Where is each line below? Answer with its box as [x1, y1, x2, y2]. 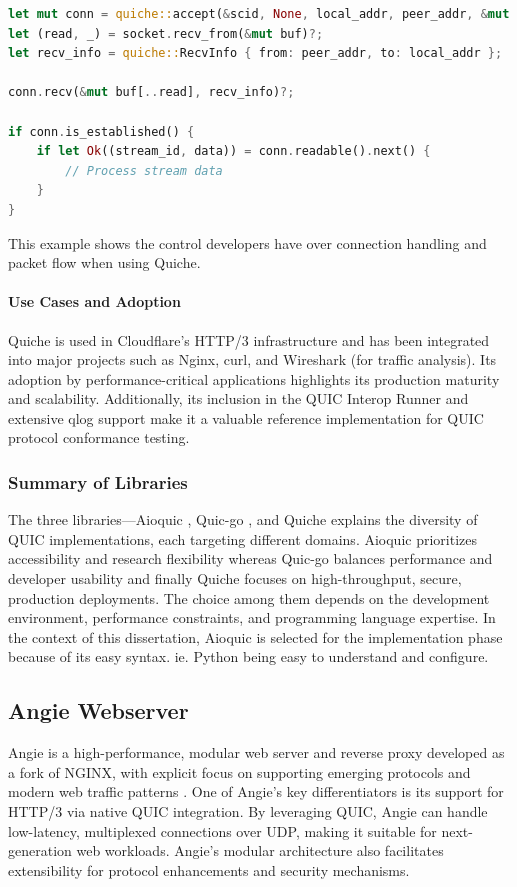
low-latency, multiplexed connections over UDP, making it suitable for [8, 820, 437, 841]
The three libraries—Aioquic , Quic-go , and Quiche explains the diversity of [8, 509, 478, 530]
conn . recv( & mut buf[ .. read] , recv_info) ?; [8, 85, 295, 100]
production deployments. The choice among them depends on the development [8, 587, 490, 608]
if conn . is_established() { [8, 124, 195, 139]
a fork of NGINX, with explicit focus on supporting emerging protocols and [8, 761, 471, 782]
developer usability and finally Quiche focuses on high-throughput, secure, [8, 568, 462, 589]
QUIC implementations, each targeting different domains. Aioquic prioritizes [8, 528, 477, 549]
